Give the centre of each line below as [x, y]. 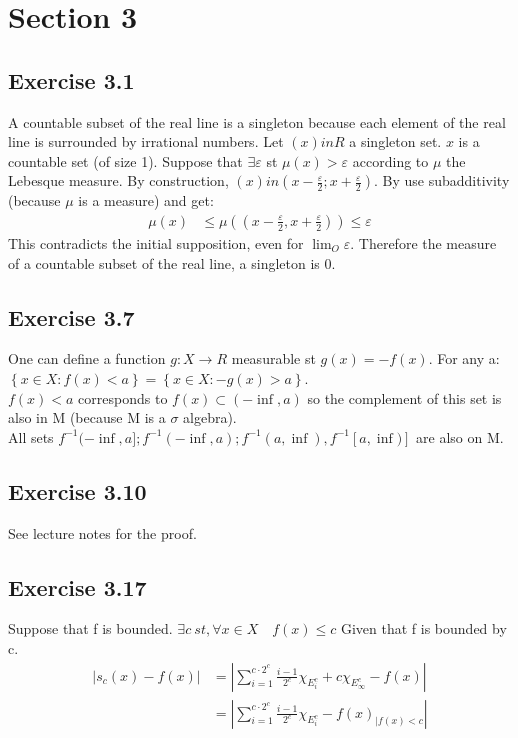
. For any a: [464, 358]
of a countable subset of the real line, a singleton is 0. [172, 262]
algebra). [210, 417]
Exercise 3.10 [77, 490]
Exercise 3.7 [71, 316]
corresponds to [123, 397]
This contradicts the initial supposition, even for [156, 242]
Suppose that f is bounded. [90, 628]
